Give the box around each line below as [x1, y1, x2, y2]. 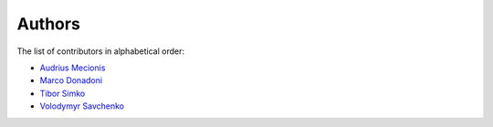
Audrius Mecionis [39, 62, 106, 73]
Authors [16, 14, 81, 34]
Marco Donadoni [39, 75, 103, 86]
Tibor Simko [39, 88, 86, 99]
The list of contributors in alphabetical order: [16, 46, 185, 57]
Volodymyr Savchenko [39, 101, 125, 111]
